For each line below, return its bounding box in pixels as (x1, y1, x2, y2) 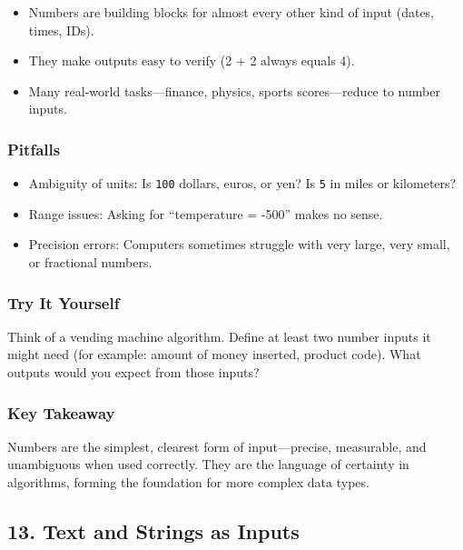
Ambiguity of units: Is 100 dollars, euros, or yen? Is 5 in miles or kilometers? (28, 174, 457, 193)
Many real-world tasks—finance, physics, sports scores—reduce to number (28, 81, 440, 100)
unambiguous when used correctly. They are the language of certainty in (7, 455, 409, 474)
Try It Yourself (7, 291, 120, 314)
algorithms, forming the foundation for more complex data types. (7, 473, 369, 492)
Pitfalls (7, 137, 61, 160)
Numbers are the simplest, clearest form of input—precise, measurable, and (7, 436, 427, 455)
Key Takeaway (7, 401, 115, 424)
